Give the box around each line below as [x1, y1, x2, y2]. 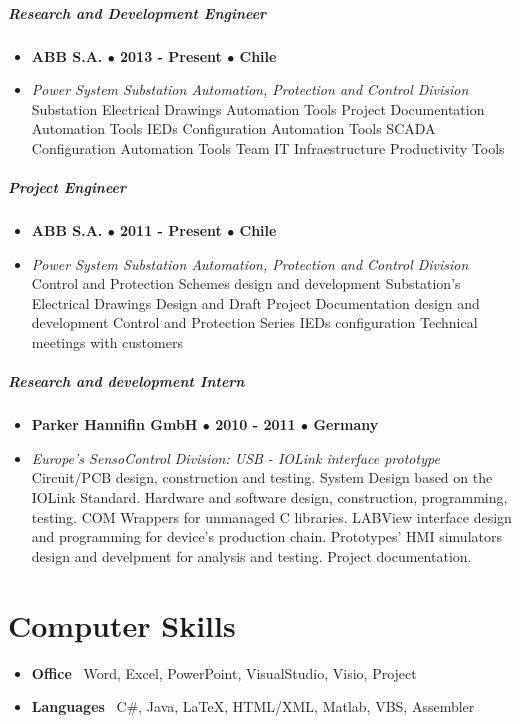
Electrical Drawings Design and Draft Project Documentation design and [31, 292, 480, 313]
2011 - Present [120, 220, 222, 241]
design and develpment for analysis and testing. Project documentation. [31, 545, 472, 566]
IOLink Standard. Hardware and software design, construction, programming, [31, 487, 508, 507]
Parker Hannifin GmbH [31, 414, 198, 435]
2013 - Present [120, 45, 222, 66]
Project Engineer [8, 177, 127, 198]
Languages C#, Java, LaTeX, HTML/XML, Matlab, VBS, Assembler [31, 696, 475, 717]
